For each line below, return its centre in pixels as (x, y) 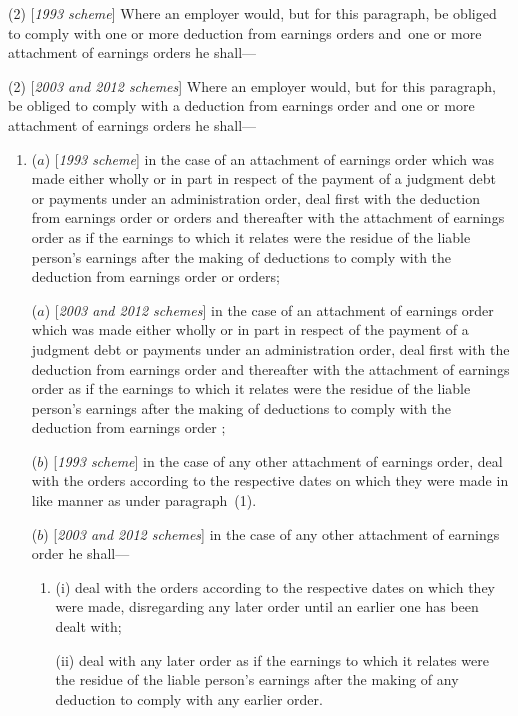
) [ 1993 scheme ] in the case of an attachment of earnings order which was (269, 158)
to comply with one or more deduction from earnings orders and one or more (245, 32)
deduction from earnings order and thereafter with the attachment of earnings (270, 368)
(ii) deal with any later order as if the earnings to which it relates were (272, 659)
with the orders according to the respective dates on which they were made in (270, 480)
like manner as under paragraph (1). (144, 500)
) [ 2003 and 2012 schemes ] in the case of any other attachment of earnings (271, 533)
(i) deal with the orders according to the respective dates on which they (275, 586)
